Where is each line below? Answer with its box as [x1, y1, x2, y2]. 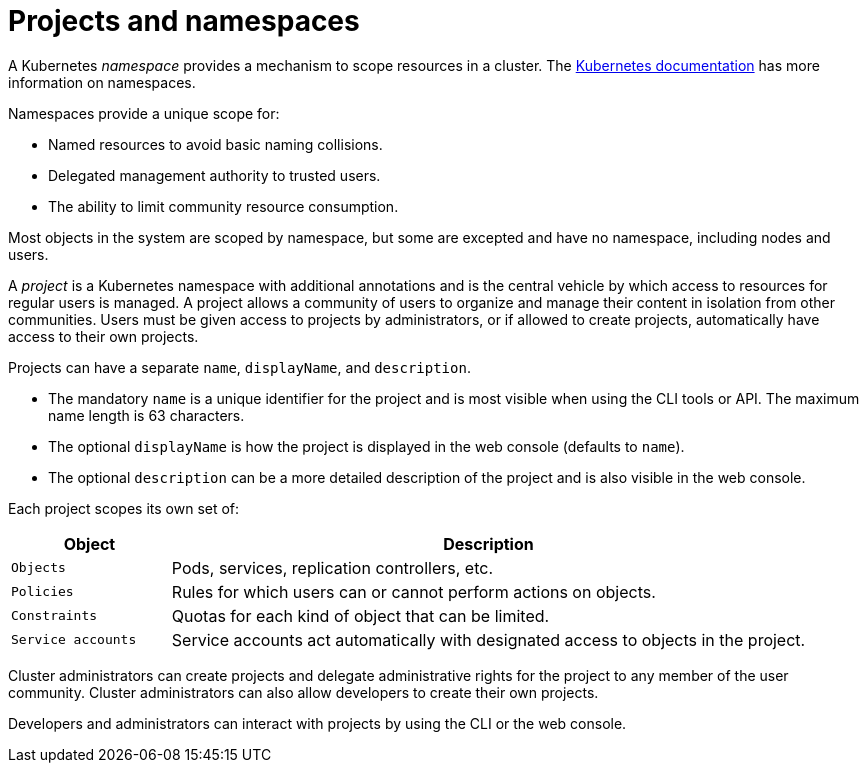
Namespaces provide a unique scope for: [8, 104, 280, 122]
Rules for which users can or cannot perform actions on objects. [171, 581, 656, 602]
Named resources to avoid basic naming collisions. [48, 135, 383, 153]
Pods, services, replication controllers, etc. [171, 557, 493, 578]
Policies [11, 584, 74, 600]
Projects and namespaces [8, 4, 360, 38]
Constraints [11, 608, 98, 624]
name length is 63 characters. [48, 406, 245, 424]
